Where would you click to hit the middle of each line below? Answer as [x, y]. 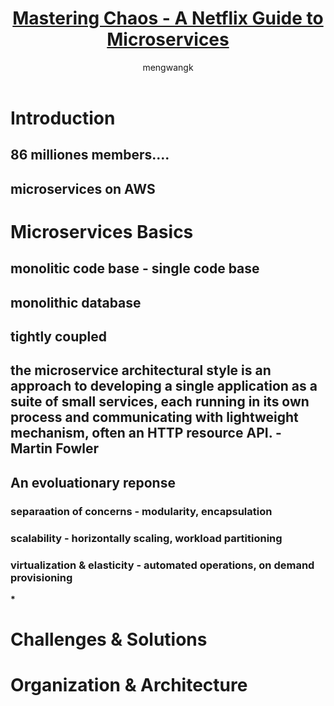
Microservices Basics [102, 231]
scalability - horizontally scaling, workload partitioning [146, 538]
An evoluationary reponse [93, 482]
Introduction [63, 118]
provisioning [41, 577]
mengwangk [168, 67]
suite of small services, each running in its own [160, 402]
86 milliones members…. [90, 155]
